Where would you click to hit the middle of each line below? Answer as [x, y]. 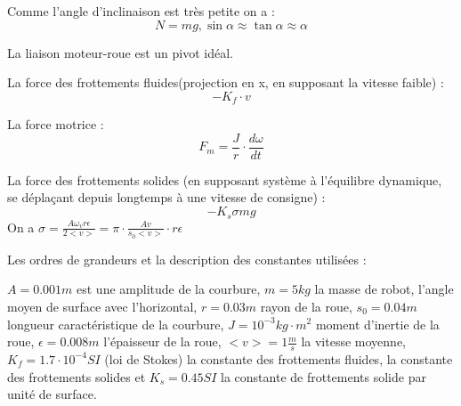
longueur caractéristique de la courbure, [116, 324]
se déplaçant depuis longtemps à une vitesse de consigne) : [166, 197]
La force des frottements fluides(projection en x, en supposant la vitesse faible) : [226, 82]
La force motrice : [56, 124]
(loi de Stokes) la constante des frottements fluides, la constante [279, 358]
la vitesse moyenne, [353, 341]
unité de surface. [52, 394]
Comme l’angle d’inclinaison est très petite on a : [141, 11]
